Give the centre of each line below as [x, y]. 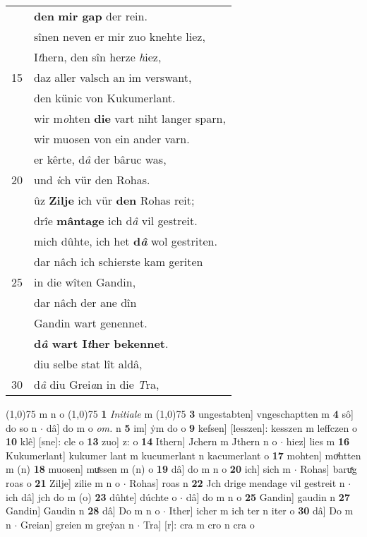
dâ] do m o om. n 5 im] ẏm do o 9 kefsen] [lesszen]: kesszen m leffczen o [201, 427]
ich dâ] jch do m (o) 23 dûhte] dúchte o [91, 496]
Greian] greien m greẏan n [77, 524]
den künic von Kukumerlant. [105, 98]
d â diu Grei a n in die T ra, [97, 384]
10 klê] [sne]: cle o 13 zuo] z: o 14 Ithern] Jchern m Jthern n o [142, 441]
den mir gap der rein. [91, 16]
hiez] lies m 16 [318, 441]
